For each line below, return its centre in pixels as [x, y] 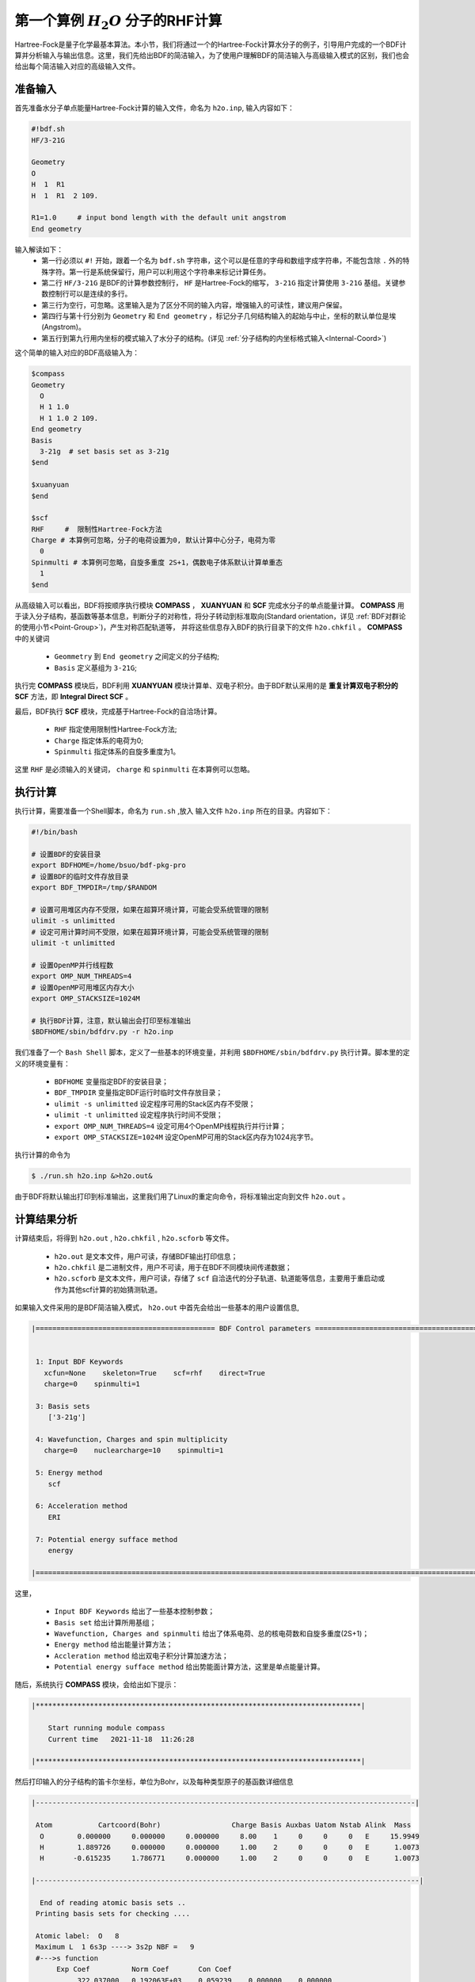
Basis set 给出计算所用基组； [105, 1622]
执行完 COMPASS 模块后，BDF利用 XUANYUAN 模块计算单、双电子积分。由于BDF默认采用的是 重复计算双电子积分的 [207, 685]
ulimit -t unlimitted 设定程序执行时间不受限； [139, 1115]
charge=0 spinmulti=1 [92, 1384]
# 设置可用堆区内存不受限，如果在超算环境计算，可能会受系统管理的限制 [150, 909]
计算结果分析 [46, 1220]
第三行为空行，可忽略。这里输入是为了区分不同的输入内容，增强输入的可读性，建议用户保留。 [194, 304]
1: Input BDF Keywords [80, 1362]
